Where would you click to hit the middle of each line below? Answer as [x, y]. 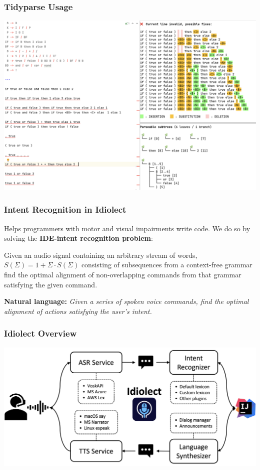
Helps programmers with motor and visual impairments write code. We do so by [127, 228]
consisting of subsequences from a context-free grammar [167, 265]
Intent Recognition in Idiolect [65, 209]
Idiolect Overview [40, 333]
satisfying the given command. [51, 284]
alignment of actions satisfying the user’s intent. [78, 311]
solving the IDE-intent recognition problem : [78, 238]
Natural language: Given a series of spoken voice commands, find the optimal [126, 301]
